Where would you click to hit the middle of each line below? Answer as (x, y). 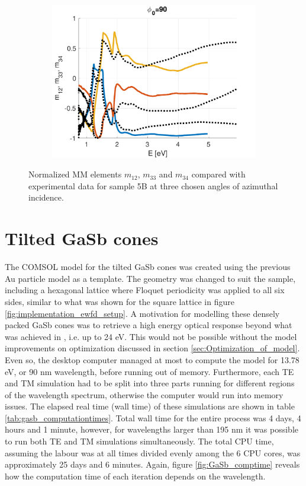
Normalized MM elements (75, 174)
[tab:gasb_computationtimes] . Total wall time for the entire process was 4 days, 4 (153, 417)
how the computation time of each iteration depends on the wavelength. (135, 476)
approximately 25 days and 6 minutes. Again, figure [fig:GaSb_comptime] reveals (152, 464)
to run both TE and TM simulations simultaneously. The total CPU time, (139, 441)
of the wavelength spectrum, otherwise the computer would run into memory (144, 394)
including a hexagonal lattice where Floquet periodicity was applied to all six (145, 290)
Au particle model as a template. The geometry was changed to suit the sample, (150, 278)
